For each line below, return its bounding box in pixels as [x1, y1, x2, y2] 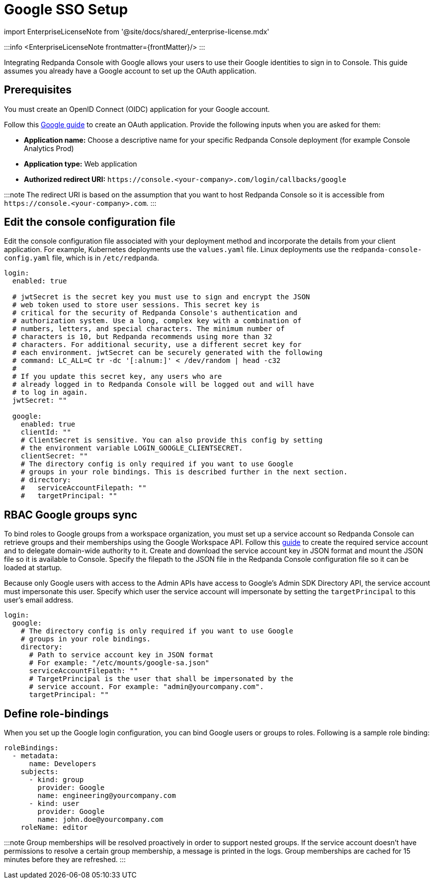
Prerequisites [4, 84, 72, 96]
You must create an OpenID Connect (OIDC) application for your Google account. [4, 104, 270, 113]
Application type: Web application [24, 159, 137, 168]
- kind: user [29, 799, 80, 808]
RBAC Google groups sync [4, 508, 138, 521]
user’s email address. [4, 596, 74, 605]
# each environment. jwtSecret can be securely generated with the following [12, 349, 323, 357]
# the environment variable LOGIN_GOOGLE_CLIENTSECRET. [20, 444, 243, 452]
